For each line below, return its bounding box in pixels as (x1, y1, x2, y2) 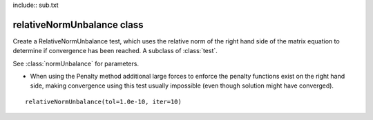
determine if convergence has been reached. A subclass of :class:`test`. (12, 47, 218, 55)
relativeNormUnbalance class (12, 19, 144, 30)
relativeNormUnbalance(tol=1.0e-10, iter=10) (25, 97, 182, 106)
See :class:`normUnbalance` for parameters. (12, 59, 140, 68)
